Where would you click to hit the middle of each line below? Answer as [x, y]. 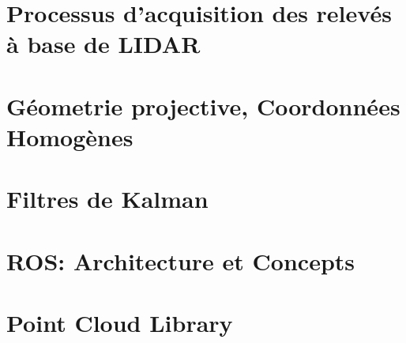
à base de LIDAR [103, 44]
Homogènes [70, 136]
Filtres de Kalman [107, 199]
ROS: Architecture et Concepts [181, 260]
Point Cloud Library [120, 323]
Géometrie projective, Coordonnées [203, 106]
